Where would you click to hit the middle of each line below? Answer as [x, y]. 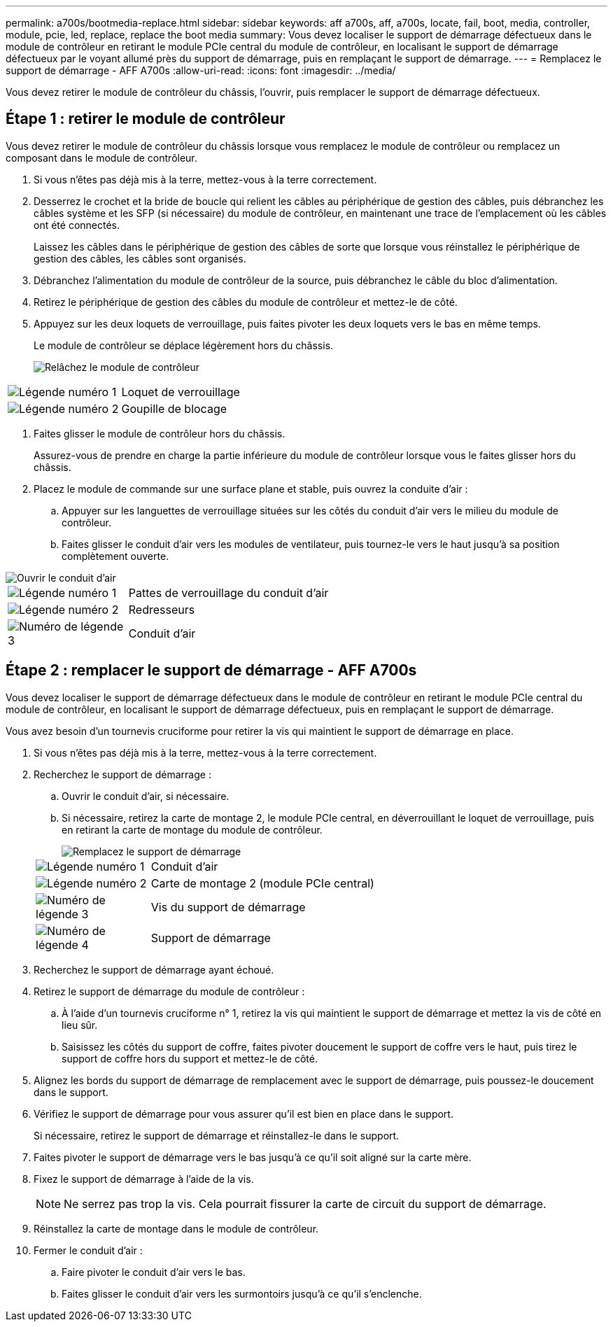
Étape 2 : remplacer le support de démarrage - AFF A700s [211, 670]
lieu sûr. [80, 1025]
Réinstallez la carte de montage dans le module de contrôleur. [176, 1228]
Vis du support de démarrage [228, 907]
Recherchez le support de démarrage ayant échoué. [154, 969]
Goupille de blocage [174, 408]
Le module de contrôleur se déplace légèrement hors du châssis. [184, 345]
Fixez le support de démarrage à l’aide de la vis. [144, 1179]
